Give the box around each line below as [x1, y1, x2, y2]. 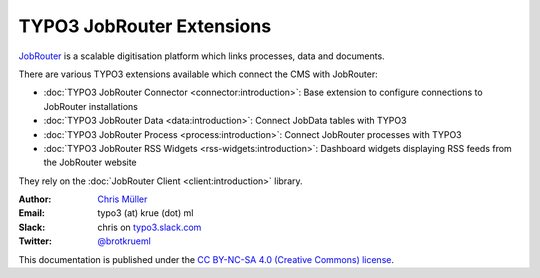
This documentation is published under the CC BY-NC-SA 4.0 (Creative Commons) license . [18, 253, 395, 265]
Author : [18, 193, 52, 205]
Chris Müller [97, 193, 148, 205]
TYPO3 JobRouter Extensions [18, 15, 272, 37]
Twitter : [18, 235, 52, 247]
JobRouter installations [43, 100, 139, 112]
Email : [18, 207, 45, 219]
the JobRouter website [43, 156, 137, 169]
